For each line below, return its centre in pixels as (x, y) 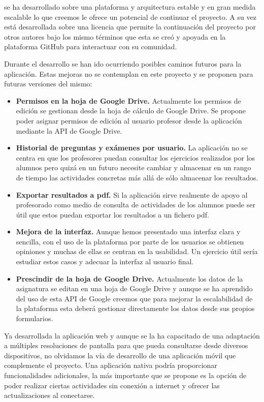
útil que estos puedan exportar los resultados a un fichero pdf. (112, 214)
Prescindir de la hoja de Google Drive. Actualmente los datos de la (129, 278)
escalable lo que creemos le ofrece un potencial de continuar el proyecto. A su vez (130, 17)
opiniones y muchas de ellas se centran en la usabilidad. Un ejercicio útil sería (137, 251)
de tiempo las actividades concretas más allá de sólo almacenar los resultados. (137, 177)
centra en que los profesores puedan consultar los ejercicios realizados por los (136, 157)
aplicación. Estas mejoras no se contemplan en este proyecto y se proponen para (129, 73)
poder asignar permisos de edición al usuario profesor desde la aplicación (129, 120)
